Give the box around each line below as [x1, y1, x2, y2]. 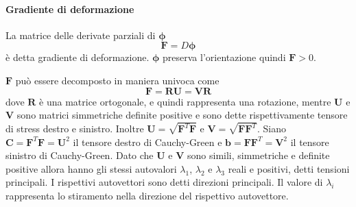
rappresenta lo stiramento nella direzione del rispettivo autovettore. [5, 188, 289, 203]
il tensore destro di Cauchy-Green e [73, 134, 222, 149]
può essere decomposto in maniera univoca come [15, 73, 219, 87]
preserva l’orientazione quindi [163, 50, 286, 64]
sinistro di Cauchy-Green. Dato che [5, 148, 154, 162]
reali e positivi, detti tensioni [228, 161, 350, 175]
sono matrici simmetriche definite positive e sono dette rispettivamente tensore [16, 108, 348, 122]
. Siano [257, 121, 286, 136]
